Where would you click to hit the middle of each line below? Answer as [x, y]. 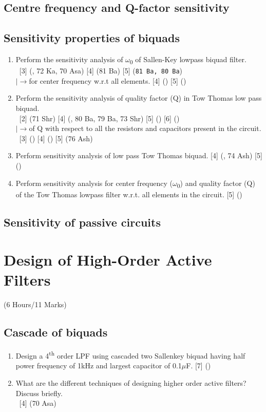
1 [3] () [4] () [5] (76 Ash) [54, 138]
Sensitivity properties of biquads [92, 38]
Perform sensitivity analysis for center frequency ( [94, 183]
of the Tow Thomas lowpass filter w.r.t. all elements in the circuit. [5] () [129, 194]
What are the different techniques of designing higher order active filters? [131, 382]
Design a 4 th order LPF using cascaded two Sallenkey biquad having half [130, 355]
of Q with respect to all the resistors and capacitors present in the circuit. [145, 128]
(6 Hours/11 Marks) [35, 304]
